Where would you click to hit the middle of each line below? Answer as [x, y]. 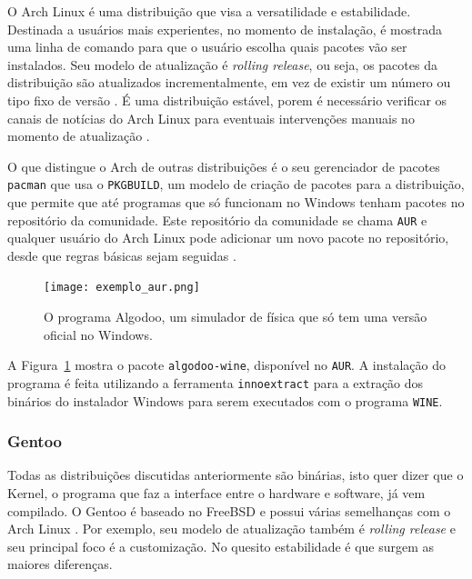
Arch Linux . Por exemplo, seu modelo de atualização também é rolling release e [231, 529]
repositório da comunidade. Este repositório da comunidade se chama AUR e [217, 220]
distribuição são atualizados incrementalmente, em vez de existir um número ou [229, 82]
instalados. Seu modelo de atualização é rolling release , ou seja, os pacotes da [222, 64]
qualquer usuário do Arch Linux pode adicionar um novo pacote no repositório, [228, 238]
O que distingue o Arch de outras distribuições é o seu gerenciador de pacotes [224, 166]
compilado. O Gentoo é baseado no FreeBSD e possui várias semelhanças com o [229, 510]
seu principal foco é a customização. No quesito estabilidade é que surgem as [221, 546]
